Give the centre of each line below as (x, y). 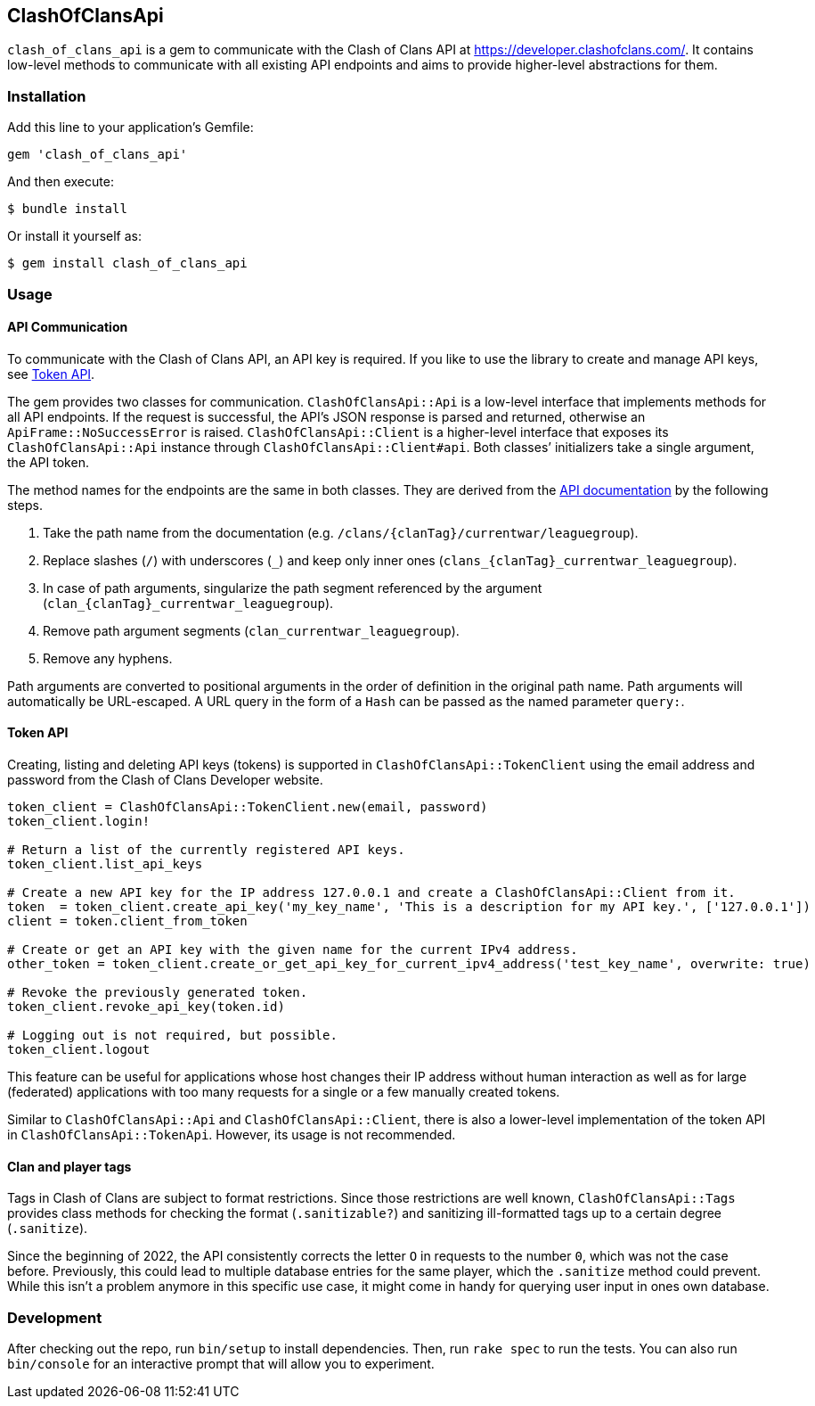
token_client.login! (79, 821)
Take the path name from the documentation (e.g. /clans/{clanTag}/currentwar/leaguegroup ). (341, 532)
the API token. (48, 462)
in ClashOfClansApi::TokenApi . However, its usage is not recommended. (232, 1134)
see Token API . (51, 374)
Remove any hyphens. (108, 658)
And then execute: (61, 182)
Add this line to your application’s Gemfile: (130, 127)
